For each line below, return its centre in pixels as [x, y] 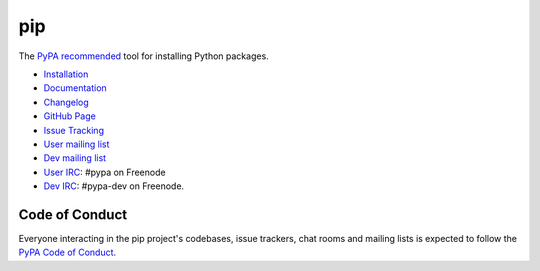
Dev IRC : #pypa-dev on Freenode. [114, 186]
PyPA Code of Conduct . [67, 252]
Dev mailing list [75, 158]
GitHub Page [70, 116]
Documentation [75, 88]
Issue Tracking [74, 130]
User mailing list [76, 144]
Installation [66, 74]
